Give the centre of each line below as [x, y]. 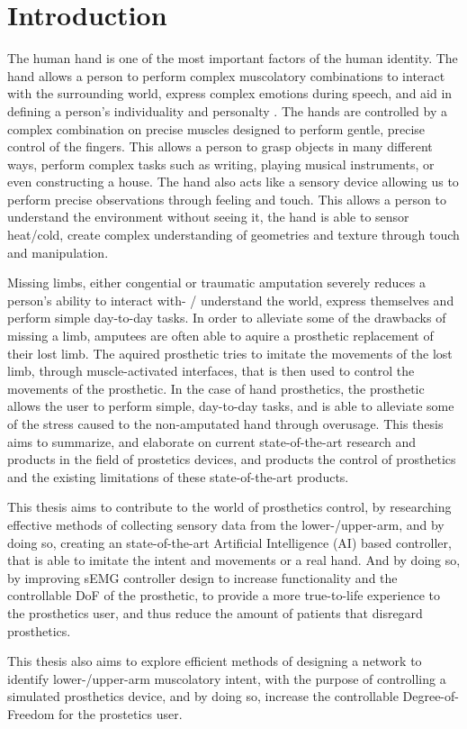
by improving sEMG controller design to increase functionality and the [202, 577]
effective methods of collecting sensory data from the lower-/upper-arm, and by [226, 524]
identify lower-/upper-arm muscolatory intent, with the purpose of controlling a [227, 678]
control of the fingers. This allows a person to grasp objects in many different [220, 146]
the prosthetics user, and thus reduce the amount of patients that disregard [215, 612]
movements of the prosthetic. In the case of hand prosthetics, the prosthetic [216, 388]
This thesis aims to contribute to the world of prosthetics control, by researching [229, 507]
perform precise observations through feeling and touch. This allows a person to [227, 199]
